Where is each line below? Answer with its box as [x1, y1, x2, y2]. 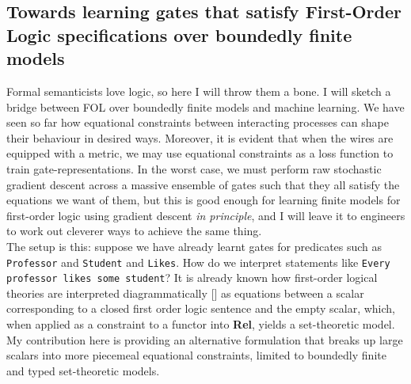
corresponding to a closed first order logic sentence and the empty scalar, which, [6, 300, 395, 317]
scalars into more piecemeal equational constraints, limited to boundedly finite [6, 347, 386, 363]
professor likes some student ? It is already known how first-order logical [6, 269, 378, 286]
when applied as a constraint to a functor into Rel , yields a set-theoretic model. [6, 316, 395, 333]
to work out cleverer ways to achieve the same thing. [6, 222, 262, 239]
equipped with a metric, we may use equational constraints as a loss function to [6, 145, 394, 162]
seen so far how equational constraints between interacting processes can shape [6, 114, 389, 131]
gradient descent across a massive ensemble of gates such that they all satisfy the [6, 176, 400, 192]
